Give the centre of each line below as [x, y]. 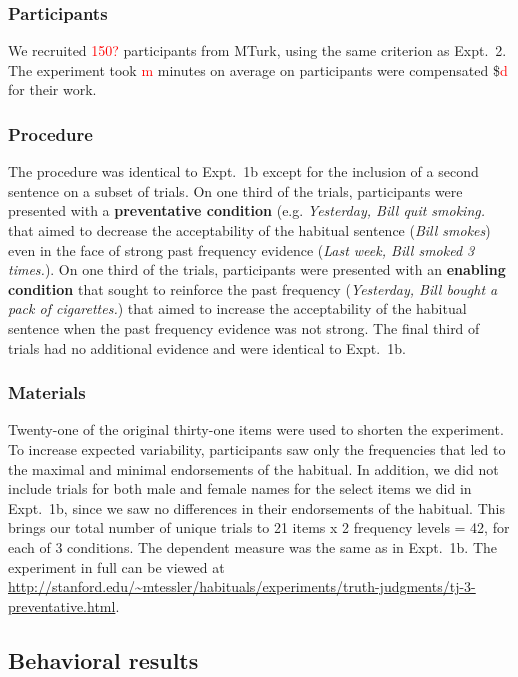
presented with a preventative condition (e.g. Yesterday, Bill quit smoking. [247, 210]
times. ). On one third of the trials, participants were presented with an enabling [257, 269]
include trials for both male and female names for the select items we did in [240, 488]
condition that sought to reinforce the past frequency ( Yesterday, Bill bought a [253, 288]
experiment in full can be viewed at [116, 566]
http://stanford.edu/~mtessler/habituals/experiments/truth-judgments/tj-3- [242, 586]
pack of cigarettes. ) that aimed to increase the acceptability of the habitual [237, 308]
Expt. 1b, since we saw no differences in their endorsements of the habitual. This [256, 507]
